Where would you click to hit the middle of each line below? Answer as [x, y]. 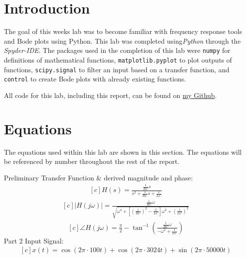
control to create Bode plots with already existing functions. [95, 79]
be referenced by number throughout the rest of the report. [92, 161]
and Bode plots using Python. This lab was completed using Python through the [122, 40]
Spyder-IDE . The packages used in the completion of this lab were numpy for [117, 50]
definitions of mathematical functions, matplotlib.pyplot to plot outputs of [118, 59]
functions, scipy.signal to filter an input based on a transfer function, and [117, 69]
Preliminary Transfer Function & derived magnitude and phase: [99, 177]
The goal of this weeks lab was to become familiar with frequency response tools [123, 31]
